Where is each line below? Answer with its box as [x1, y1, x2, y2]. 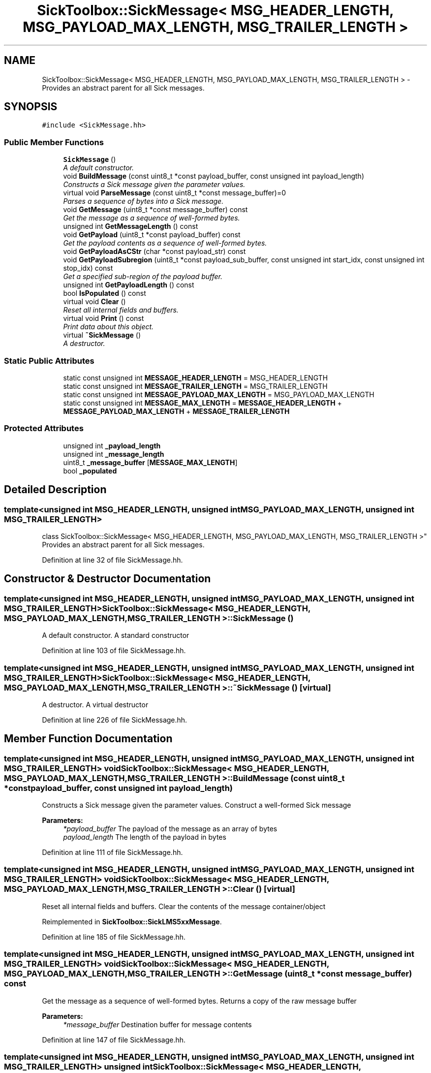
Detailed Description [4, 483, 107, 496]
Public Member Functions [4, 137, 104, 147]
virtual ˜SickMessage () [63, 331, 141, 340]
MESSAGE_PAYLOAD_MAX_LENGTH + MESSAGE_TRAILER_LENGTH [63, 407, 290, 415]
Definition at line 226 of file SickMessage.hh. [42, 715, 187, 724]
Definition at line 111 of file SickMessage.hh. [42, 848, 183, 857]
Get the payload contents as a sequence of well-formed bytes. [63, 239, 267, 248]
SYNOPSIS [4, 100, 58, 113]
